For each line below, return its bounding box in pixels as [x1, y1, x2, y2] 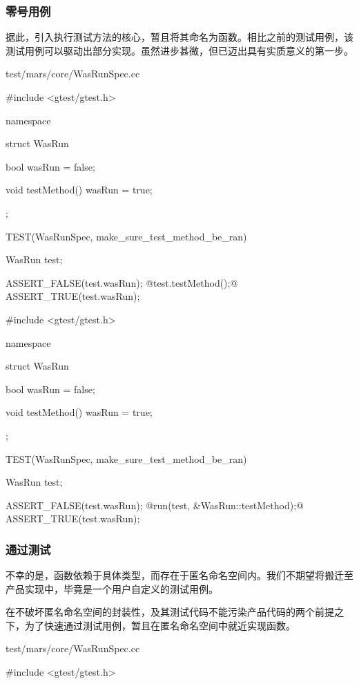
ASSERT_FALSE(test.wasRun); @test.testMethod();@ [6, 275, 238, 289]
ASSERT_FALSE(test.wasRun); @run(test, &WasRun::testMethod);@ [6, 497, 304, 512]
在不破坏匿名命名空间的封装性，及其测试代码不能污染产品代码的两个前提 [6, 605, 334, 619]
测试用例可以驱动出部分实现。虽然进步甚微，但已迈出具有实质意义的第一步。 [6, 43, 353, 57]
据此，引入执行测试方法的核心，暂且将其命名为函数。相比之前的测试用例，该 [6, 30, 353, 44]
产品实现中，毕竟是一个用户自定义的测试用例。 [6, 581, 218, 596]
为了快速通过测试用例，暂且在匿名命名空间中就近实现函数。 [24, 618, 295, 632]
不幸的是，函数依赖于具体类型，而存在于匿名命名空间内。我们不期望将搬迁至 [6, 568, 353, 582]
